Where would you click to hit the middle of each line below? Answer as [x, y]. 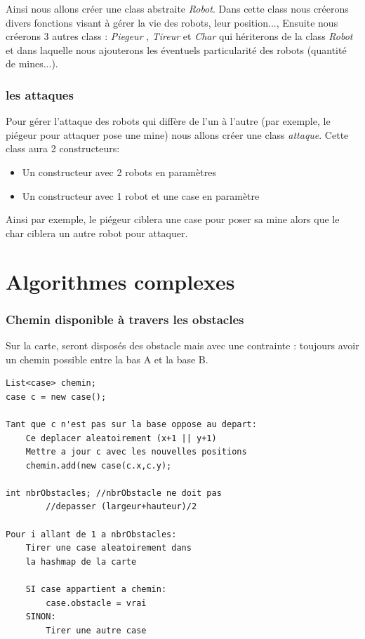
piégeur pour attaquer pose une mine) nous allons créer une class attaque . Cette [177, 134]
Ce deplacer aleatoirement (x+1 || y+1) [121, 438]
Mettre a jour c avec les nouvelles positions [136, 452]
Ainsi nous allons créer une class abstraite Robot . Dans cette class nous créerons [177, 8]
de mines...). [32, 63]
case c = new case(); [56, 397]
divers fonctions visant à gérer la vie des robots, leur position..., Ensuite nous [172, 22]
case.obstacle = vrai [96, 603]
